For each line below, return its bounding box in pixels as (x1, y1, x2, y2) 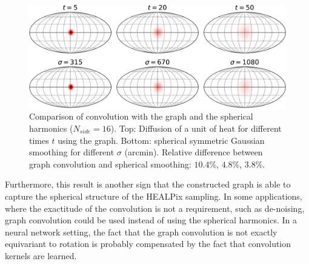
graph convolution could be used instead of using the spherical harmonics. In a (5, 214, 297, 226)
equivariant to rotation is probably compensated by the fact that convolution (5, 237, 291, 250)
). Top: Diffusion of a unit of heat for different (110, 121, 282, 134)
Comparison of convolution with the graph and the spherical (29, 110, 253, 123)
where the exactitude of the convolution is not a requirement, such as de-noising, (5, 201, 305, 214)
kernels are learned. (5, 249, 77, 262)
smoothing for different (29, 146, 115, 158)
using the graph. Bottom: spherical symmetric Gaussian (58, 134, 265, 146)
